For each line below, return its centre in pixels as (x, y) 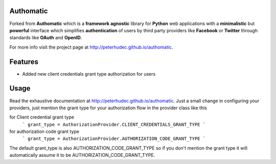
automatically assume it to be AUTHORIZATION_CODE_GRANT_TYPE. (82, 155)
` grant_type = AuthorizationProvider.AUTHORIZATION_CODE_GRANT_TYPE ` (114, 139)
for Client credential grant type (42, 117)
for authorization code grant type (44, 132)
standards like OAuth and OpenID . (46, 38)
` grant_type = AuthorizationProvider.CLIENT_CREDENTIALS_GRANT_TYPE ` (114, 124)
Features (24, 62)
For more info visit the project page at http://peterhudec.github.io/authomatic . (91, 47)
